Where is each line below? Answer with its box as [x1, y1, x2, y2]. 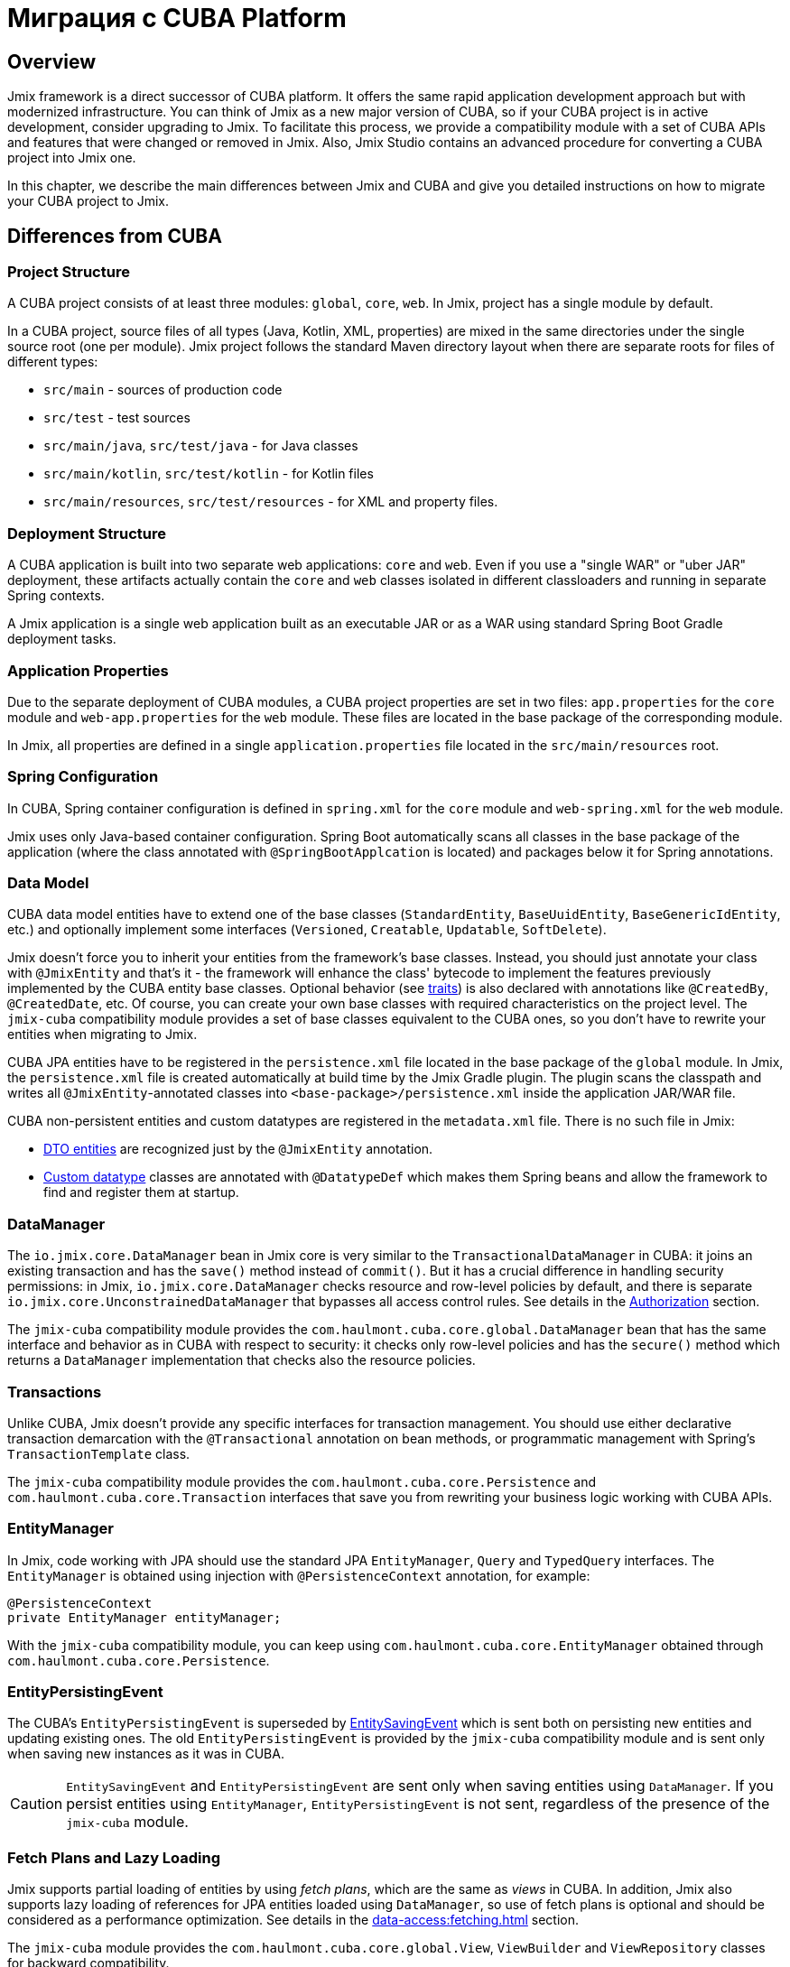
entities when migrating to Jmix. [7, 1026, 198, 1043]
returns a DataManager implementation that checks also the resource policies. [7, 1352, 476, 1369]
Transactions [7, 1382, 102, 1401]
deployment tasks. [7, 631, 116, 647]
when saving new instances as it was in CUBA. [7, 1746, 284, 1762]
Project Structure [7, 263, 130, 282]
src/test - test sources [43, 410, 191, 426]
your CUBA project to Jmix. [7, 193, 170, 209]
